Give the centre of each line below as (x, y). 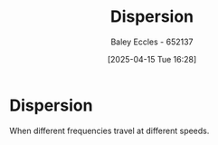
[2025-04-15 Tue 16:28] (152, 59)
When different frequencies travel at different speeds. (109, 130)
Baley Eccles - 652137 (152, 42)
